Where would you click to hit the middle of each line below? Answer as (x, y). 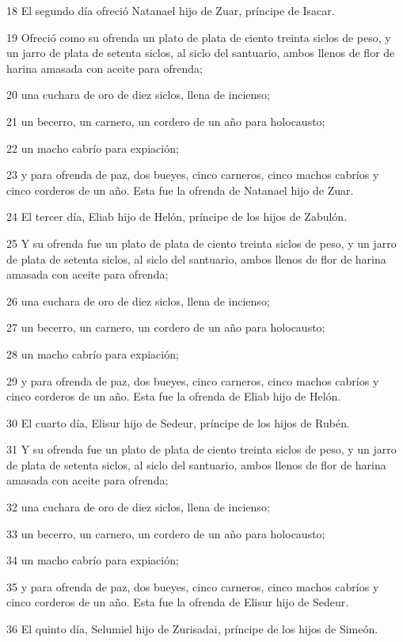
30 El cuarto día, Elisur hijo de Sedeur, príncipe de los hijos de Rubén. (178, 422)
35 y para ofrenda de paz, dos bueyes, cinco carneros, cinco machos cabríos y (193, 586)
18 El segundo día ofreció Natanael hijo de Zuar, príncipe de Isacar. (171, 10)
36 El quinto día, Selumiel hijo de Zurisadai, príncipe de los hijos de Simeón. (192, 629)
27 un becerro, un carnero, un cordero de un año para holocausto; (166, 327)
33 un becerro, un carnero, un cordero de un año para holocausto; (166, 533)
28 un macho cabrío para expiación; (93, 353)
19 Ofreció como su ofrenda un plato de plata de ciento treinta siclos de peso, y (199, 37)
